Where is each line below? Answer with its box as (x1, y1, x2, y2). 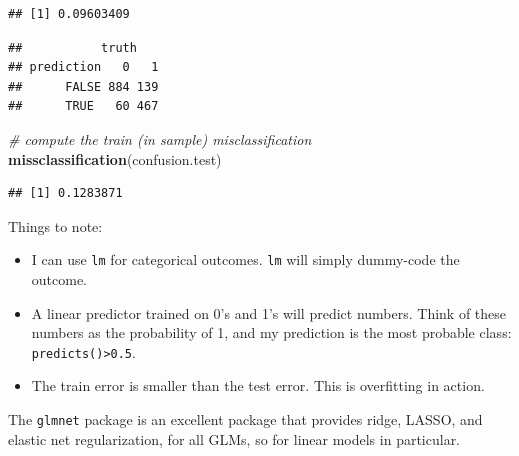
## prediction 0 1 (8, 60, 159, 75)
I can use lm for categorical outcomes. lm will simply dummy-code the (31, 249, 460, 270)
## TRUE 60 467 (8, 99, 159, 114)
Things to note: (8, 215, 103, 236)
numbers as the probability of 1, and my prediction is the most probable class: (31, 322, 512, 343)
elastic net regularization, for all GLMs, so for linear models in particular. (8, 428, 461, 449)
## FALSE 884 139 (8, 79, 159, 94)
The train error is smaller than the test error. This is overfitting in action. (31, 375, 485, 396)
